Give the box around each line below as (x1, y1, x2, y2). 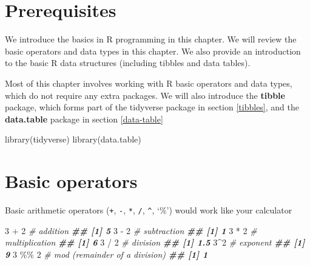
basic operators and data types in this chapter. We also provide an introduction (5, 44, 301, 57)
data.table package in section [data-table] (5, 112, 163, 125)
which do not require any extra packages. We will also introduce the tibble (5, 89, 285, 101)
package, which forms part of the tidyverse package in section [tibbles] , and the (5, 101, 299, 113)
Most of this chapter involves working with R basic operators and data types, (5, 76, 292, 89)
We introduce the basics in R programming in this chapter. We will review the (5, 33, 297, 45)
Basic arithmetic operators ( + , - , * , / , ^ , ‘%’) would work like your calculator (5, 204, 292, 216)
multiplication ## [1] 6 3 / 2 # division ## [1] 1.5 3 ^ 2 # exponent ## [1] (5, 236, 305, 249)
